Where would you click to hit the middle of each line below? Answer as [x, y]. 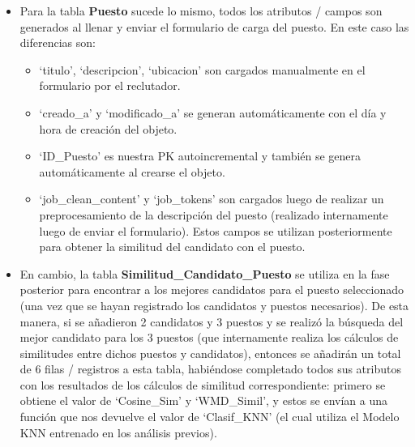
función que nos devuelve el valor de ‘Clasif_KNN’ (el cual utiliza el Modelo [210, 417]
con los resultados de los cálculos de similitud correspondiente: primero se [203, 384]
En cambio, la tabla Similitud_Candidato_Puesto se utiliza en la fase [205, 273]
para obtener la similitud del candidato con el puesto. [172, 247]
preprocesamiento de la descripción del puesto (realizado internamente [214, 214]
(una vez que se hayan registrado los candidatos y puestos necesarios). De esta [214, 305]
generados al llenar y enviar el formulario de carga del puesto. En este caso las [214, 26]
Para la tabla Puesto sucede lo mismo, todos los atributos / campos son [201, 11]
